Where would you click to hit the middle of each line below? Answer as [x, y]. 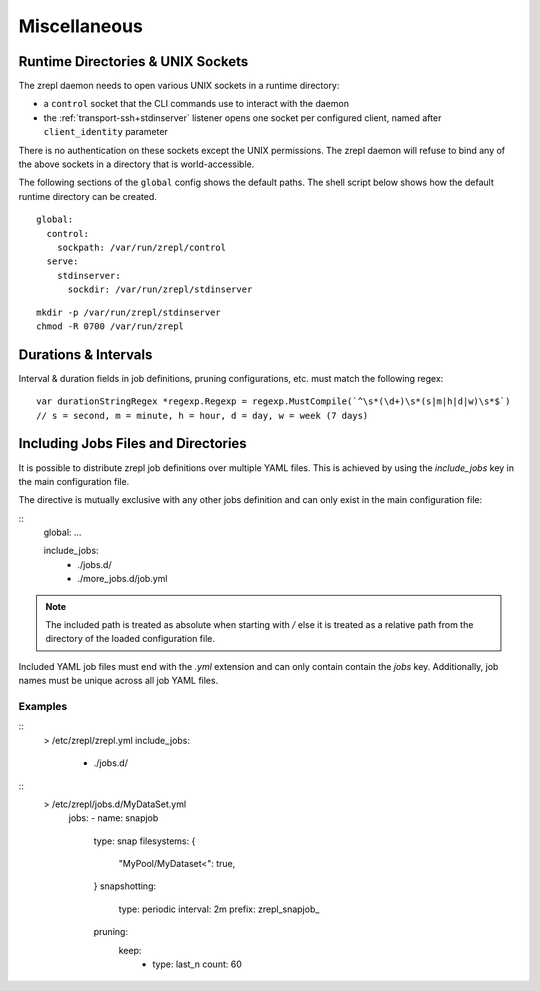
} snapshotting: [125, 886]
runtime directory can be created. [87, 196]
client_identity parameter [106, 132]
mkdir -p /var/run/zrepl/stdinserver [129, 312]
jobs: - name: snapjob [113, 818]
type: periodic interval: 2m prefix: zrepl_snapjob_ [219, 909]
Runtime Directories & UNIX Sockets [133, 61]
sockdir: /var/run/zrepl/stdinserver [160, 289]
